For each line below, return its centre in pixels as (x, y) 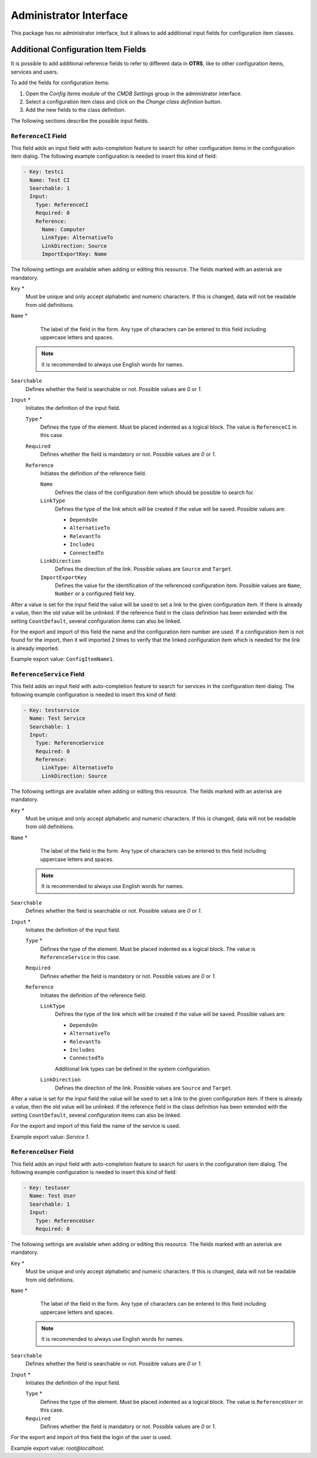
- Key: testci (43, 172)
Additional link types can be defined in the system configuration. (133, 1069)
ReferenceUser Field (42, 1152)
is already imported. (35, 648)
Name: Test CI (50, 180)
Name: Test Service (58, 718)
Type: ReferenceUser (65, 1221)
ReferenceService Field (48, 674)
